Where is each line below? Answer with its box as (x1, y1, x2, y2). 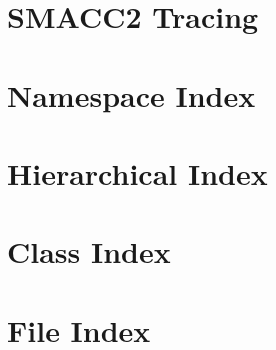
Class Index (7, 231, 171, 272)
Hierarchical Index (7, 152, 268, 193)
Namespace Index (7, 74, 256, 115)
